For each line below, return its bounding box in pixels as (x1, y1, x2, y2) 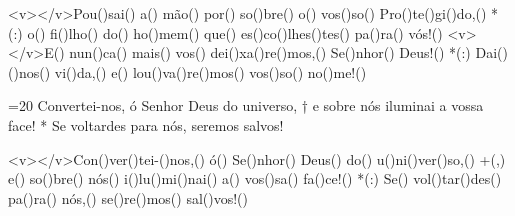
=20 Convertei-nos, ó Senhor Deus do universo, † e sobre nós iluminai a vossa (8, 95, 484, 116)
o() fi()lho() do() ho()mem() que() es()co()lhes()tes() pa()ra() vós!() (27, 22, 443, 43)
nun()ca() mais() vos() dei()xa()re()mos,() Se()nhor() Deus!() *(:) (69, 42, 471, 63)
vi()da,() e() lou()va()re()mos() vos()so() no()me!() (54, 61, 367, 82)
